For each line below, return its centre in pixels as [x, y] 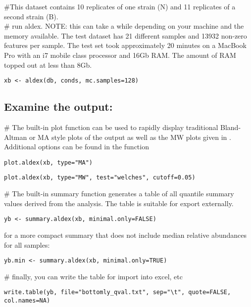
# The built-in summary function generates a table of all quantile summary [119, 194]
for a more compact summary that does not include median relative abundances [125, 235]
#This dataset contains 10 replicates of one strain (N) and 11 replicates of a [120, 6]
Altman [16, 137]
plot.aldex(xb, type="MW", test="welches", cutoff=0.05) [100, 178]
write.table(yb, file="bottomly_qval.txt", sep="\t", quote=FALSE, [118, 292]
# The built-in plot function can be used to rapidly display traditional [111, 127]
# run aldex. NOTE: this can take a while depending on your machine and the [124, 26]
